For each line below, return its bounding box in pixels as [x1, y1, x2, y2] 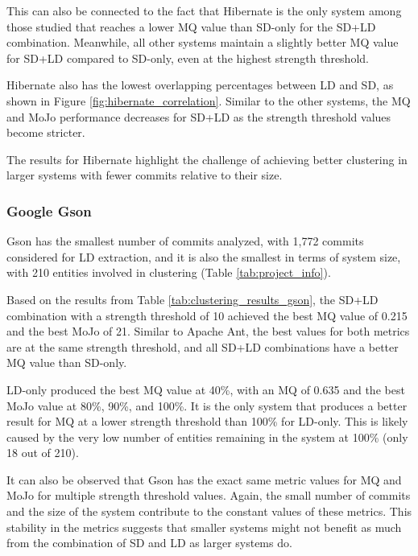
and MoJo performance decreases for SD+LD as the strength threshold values [6, 108, 391, 125]
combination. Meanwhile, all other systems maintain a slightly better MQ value [6, 34, 399, 51]
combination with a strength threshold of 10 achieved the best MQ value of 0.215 [6, 307, 408, 323]
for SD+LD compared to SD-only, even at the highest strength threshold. [6, 49, 369, 66]
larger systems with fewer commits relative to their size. [6, 167, 283, 183]
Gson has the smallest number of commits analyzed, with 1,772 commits [6, 233, 364, 249]
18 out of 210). [6, 444, 79, 461]
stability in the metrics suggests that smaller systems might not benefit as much [6, 518, 402, 535]
